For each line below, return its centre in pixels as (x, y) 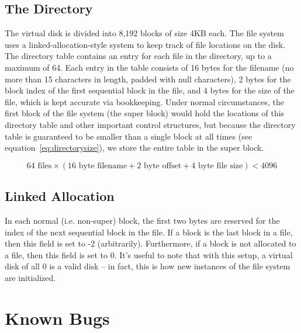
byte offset (162, 166)
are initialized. (30, 277)
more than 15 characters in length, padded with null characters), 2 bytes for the (148, 79)
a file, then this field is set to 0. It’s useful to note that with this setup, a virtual (149, 254)
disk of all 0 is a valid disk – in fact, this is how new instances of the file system (148, 266)
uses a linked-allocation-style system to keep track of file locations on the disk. (145, 44)
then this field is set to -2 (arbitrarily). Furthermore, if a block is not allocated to (150, 243)
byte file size (221, 166)
